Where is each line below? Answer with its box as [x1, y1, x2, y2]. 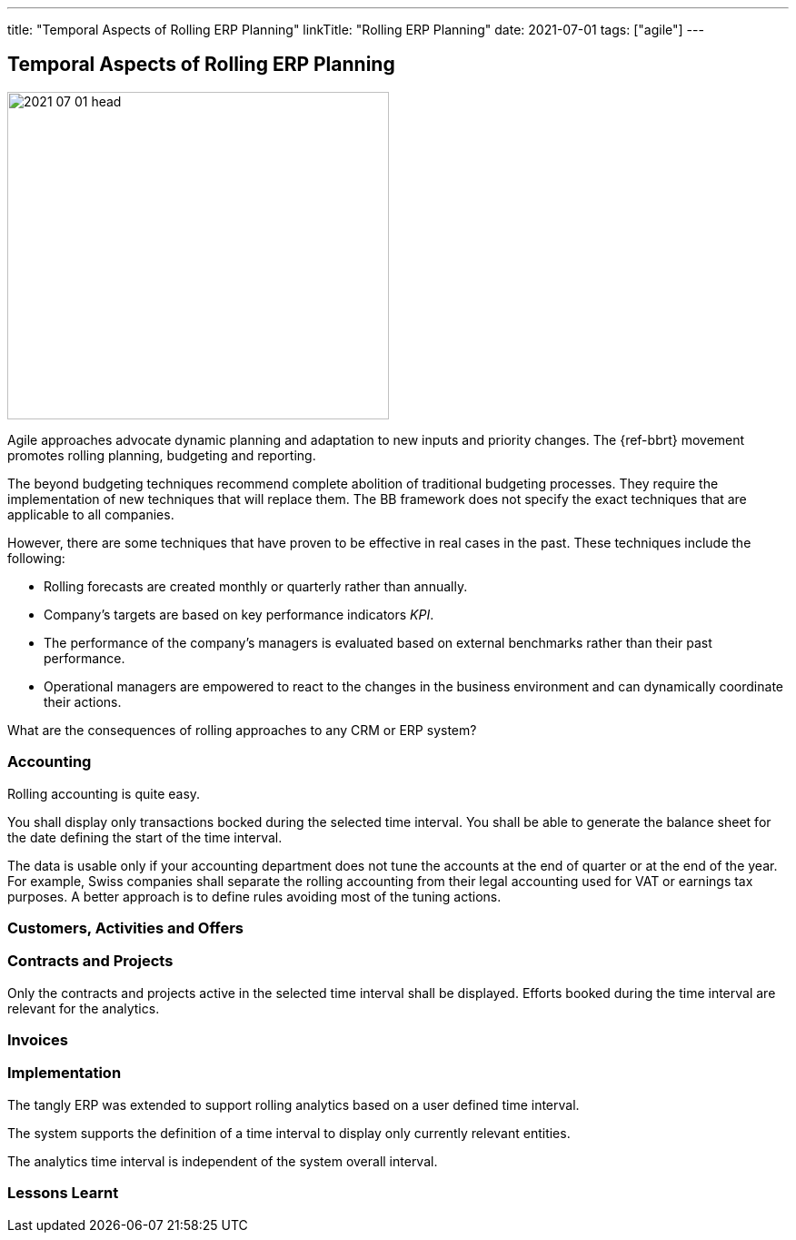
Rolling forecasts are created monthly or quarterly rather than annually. [44, 578, 468, 594]
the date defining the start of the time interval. [7, 829, 283, 845]
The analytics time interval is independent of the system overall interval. [7, 1153, 438, 1169]
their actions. [44, 693, 122, 710]
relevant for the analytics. [7, 1000, 160, 1016]
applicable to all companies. [7, 506, 174, 522]
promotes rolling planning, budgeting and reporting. [7, 447, 316, 463]
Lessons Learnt [7, 1184, 119, 1203]
